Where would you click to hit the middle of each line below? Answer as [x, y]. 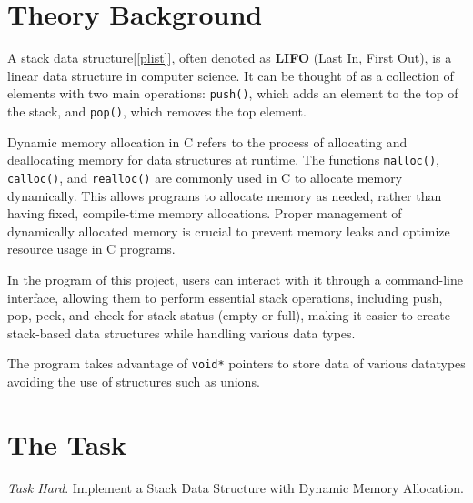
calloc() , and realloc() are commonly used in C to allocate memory [205, 177]
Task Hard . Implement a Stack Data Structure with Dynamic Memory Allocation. [236, 487]
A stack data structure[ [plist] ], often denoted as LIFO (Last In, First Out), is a [230, 58]
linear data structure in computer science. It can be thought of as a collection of [231, 75]
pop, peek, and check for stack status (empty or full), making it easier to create [229, 315]
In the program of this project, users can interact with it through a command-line [235, 279]
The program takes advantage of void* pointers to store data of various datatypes [236, 363]
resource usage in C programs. [91, 249]
